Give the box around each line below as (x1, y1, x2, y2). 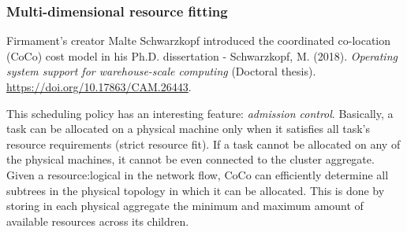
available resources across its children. (6, 212, 189, 229)
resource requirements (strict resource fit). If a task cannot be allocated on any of (6, 135, 401, 152)
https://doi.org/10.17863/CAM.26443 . (6, 79, 192, 94)
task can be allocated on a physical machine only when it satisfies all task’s (6, 120, 370, 137)
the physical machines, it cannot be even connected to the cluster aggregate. (6, 151, 375, 168)
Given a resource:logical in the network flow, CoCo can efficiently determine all (6, 166, 389, 182)
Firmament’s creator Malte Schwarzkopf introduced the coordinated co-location (6, 32, 391, 49)
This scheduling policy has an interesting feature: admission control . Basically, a (6, 105, 394, 121)
